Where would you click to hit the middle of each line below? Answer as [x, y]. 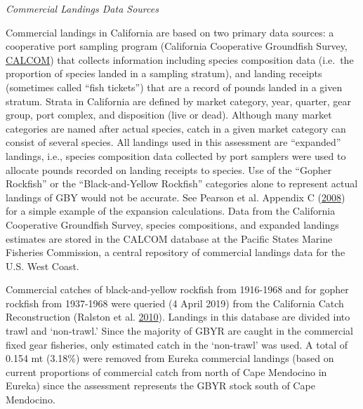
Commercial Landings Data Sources [82, 8]
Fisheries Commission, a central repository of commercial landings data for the [176, 252]
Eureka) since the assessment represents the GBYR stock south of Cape [160, 385]
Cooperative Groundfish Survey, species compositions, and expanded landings [172, 224]
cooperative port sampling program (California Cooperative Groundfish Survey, [177, 46]
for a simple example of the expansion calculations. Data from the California [171, 211]
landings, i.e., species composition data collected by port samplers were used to [176, 155]
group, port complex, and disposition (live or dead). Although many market [169, 115]
